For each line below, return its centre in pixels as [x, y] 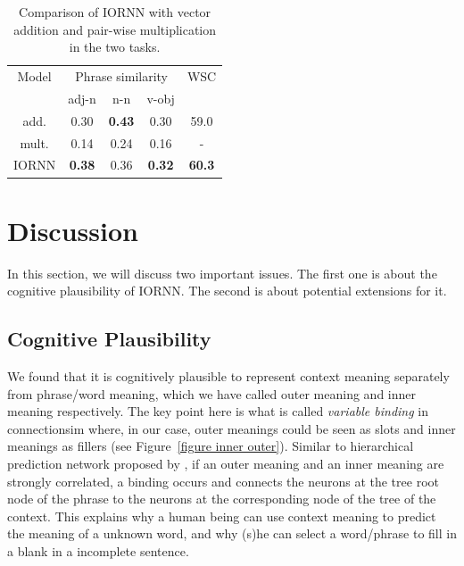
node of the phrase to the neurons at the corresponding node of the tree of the [222, 499]
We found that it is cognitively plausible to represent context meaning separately [228, 376]
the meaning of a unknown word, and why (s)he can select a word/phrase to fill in [232, 533]
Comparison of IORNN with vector [115, 12]
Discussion [73, 230]
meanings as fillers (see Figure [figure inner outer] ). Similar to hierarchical [211, 446]
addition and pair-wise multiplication [115, 29]
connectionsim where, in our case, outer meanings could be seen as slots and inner [232, 428]
